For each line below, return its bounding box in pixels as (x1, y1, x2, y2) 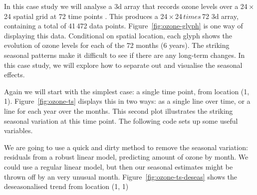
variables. (4, 125, 33, 136)
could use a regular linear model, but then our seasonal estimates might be (4, 161, 233, 172)
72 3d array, (202, 10, 239, 21)
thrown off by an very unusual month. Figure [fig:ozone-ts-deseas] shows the (4, 171, 238, 182)
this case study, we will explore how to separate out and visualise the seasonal (4, 59, 243, 70)
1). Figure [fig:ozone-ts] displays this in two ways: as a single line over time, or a (4, 96, 251, 106)
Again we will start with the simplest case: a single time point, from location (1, (4, 86, 250, 96)
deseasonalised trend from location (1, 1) (4, 181, 129, 192)
